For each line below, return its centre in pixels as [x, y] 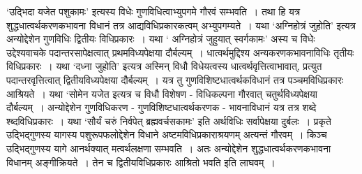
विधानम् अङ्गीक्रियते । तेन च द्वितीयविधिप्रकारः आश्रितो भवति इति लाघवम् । [141, 162]
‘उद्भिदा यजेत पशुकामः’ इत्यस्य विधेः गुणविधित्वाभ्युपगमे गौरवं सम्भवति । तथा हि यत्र [153, 11]
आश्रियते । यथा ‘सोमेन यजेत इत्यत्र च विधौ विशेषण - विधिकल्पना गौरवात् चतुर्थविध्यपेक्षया [162, 93]
